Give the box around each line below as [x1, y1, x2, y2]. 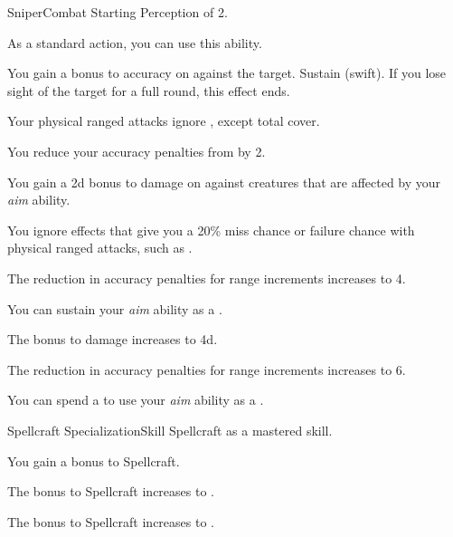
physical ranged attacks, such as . [7, 238, 193, 257]
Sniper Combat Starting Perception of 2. [7, 3, 228, 21]
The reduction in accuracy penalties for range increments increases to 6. [7, 360, 406, 379]
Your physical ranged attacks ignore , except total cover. [7, 111, 320, 130]
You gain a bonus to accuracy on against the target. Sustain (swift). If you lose [7, 63, 447, 82]
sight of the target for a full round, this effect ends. [7, 81, 290, 100]
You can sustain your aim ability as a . [7, 299, 222, 318]
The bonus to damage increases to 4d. [7, 330, 218, 349]
